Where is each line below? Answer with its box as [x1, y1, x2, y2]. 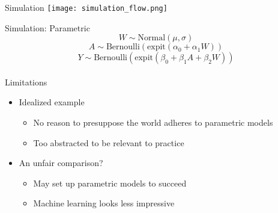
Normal [137, 34, 166, 43]
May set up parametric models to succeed [33, 176, 187, 189]
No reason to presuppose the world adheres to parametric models [33, 116, 273, 129]
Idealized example [19, 96, 85, 108]
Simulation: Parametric [5, 21, 90, 34]
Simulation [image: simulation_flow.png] [5, 1, 168, 13]
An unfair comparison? [19, 156, 103, 169]
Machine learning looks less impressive [33, 197, 175, 209]
